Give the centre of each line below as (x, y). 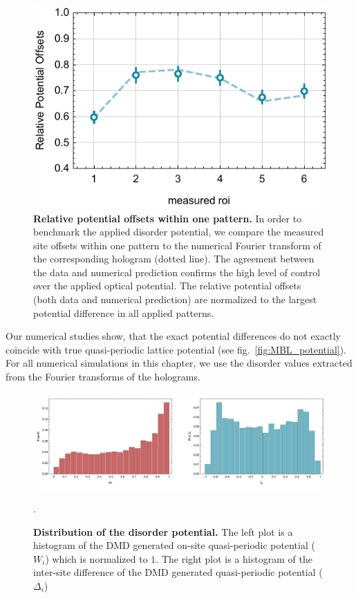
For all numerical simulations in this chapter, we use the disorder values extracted (179, 363)
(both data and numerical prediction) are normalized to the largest (175, 299)
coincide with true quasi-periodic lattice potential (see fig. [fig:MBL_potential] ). (176, 349)
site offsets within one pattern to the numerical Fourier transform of (177, 245)
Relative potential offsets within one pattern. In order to (168, 218)
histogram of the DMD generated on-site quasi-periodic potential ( (174, 545)
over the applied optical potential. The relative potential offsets (167, 286)
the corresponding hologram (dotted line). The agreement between (174, 259)
